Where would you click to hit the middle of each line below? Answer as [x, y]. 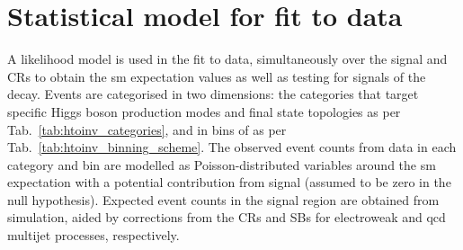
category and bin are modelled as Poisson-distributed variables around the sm [222, 164]
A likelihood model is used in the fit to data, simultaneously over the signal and [227, 59]
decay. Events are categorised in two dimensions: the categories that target [213, 94]
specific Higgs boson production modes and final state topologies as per [204, 111]
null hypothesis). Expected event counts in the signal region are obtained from [223, 199]
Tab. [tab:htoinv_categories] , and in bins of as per [147, 129]
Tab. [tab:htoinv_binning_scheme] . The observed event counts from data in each [232, 147]
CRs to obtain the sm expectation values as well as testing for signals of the [217, 76]
